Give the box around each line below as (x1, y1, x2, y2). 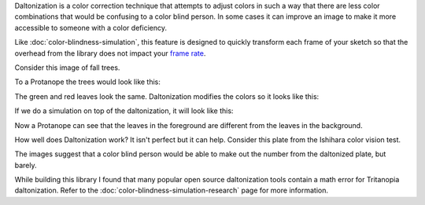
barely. (14, 160, 37, 170)
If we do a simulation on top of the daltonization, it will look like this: (14, 106, 234, 115)
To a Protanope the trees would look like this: (14, 77, 161, 86)
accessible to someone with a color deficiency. (14, 23, 167, 32)
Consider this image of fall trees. (14, 63, 120, 72)
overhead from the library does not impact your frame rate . (14, 48, 206, 58)
